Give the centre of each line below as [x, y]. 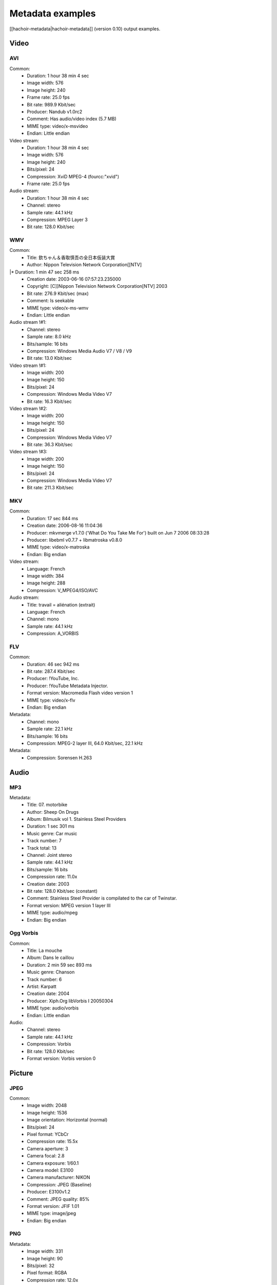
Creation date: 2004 [48, 994]
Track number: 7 [44, 841]
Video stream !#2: [28, 409]
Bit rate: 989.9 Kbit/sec [51, 104]
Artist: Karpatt [42, 986]
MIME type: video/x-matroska [58, 547]
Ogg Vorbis [24, 933]
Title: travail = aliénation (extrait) [61, 604]
